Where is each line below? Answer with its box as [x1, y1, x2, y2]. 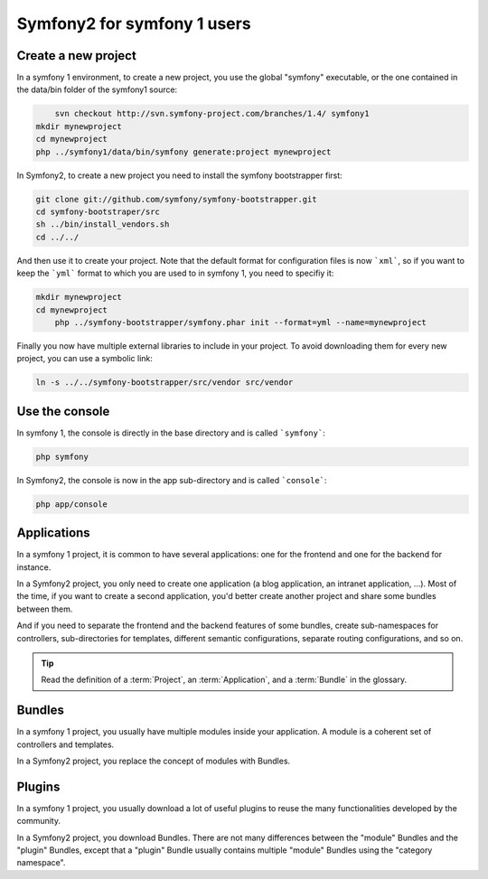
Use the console [16, 403, 110, 419]
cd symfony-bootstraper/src [35, 206, 160, 217]
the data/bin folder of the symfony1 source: [16, 84, 178, 95]
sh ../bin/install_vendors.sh [35, 220, 170, 229]
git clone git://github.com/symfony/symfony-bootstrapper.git [35, 194, 317, 204]
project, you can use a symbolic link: [16, 353, 154, 364]
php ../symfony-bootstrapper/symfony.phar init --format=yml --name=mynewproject [54, 317, 427, 327]
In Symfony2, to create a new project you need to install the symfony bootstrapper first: [16, 170, 343, 181]
